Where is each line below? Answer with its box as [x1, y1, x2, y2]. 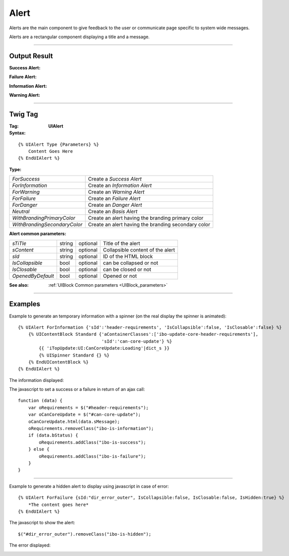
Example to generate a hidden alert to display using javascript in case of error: [9, 483, 169, 489]
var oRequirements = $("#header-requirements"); [28, 405, 149, 410]
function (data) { [18, 398, 63, 404]
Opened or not [103, 272, 137, 279]
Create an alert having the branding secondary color [88, 221, 211, 228]
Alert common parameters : [9, 231, 66, 237]
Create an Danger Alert [88, 201, 142, 208]
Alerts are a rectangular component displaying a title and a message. [9, 34, 150, 40]
